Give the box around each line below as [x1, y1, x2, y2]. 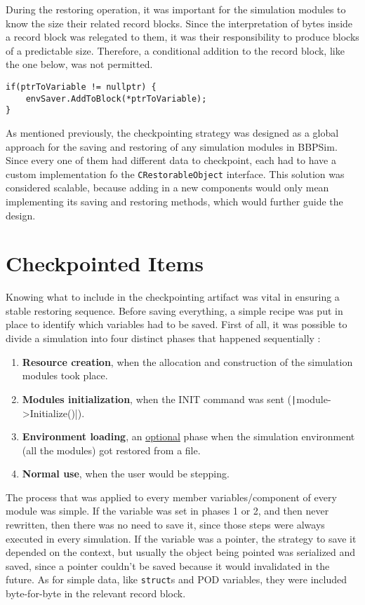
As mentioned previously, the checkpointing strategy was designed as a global [6, 125, 339, 140]
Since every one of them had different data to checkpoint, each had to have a [6, 153, 336, 168]
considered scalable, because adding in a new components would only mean [6, 180, 329, 195]
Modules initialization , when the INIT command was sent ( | [22, 391, 297, 406]
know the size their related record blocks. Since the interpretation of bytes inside [6, 15, 353, 30]
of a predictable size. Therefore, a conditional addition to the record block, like [6, 43, 345, 57]
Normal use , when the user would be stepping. [22, 466, 230, 481]
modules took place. [22, 368, 108, 383]
